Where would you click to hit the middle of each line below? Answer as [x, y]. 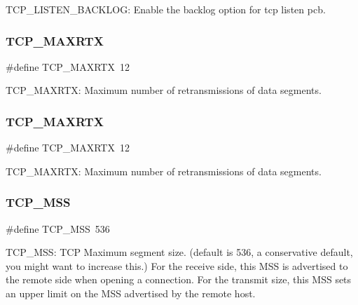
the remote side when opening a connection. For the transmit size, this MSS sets [179, 279]
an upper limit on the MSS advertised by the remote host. [131, 293]
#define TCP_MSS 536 [58, 228]
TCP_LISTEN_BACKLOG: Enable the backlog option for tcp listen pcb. [166, 9]
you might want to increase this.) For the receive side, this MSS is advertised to [177, 265]
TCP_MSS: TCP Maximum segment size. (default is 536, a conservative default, [179, 252]
